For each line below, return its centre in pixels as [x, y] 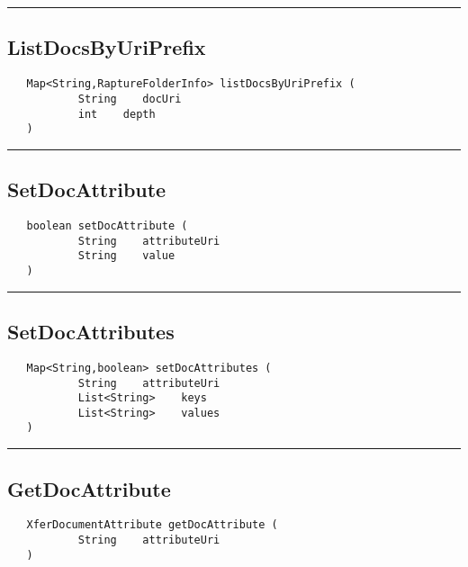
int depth [117, 114]
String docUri [130, 99]
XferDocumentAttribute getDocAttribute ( [152, 525]
